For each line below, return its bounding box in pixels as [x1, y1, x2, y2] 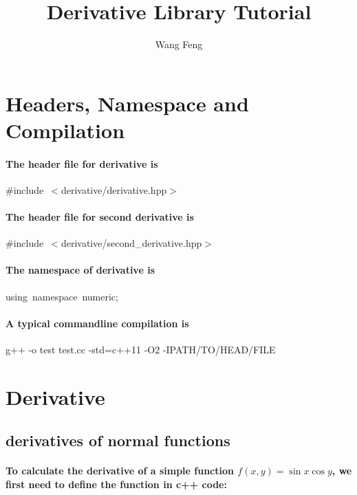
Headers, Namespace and [6, 89, 249, 117]
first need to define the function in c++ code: [6, 477, 227, 491]
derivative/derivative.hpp [61, 182, 167, 197]
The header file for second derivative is [6, 210, 194, 224]
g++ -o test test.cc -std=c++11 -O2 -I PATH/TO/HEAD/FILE [6, 342, 276, 357]
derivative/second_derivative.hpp [61, 236, 202, 250]
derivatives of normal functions [6, 430, 230, 451]
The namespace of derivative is [6, 263, 155, 277]
